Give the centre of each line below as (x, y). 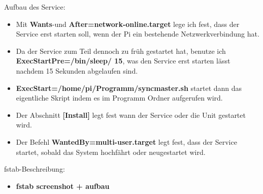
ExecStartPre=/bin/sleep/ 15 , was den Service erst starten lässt (123, 61)
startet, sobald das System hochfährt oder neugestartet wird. (111, 152)
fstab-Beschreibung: (35, 169)
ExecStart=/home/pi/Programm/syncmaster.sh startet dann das (129, 88)
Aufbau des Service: (35, 7)
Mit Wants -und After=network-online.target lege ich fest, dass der (128, 24)
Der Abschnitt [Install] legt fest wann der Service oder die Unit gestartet (131, 115)
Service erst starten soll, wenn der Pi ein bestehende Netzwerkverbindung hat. (138, 34)
